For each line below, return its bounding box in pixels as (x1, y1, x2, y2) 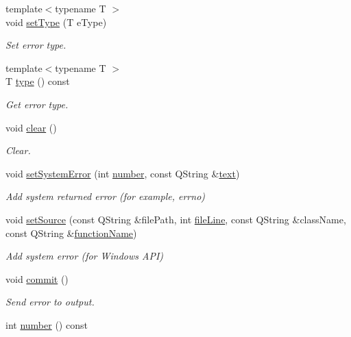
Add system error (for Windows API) (5, 249, 164, 263)
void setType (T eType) (5, 14, 107, 29)
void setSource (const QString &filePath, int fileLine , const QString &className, (5, 212, 346, 226)
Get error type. (5, 97, 69, 111)
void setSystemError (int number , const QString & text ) (5, 166, 240, 180)
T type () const (5, 74, 70, 88)
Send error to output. (5, 295, 95, 309)
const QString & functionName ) (5, 225, 137, 240)
